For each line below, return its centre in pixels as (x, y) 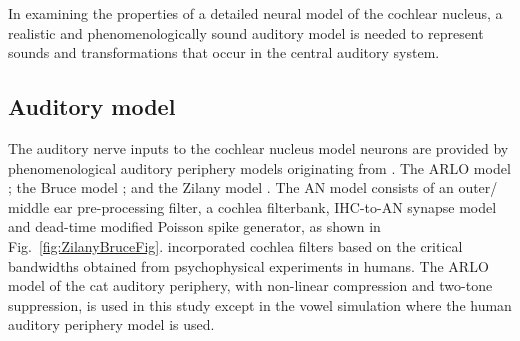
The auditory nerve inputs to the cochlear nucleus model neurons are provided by (258, 147)
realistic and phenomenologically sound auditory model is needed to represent (246, 32)
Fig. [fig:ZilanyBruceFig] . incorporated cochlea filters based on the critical (235, 245)
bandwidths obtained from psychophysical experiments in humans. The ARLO (248, 265)
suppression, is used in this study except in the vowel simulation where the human (260, 304)
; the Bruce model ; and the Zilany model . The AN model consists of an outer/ (253, 187)
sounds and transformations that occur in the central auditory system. (224, 52)
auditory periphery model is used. (111, 324)
